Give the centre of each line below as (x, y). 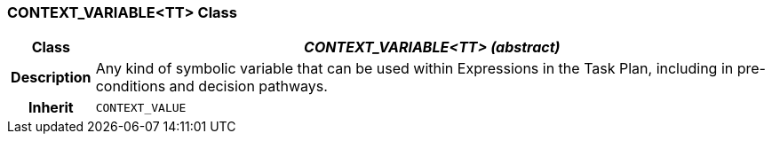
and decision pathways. (248, 86)
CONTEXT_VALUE (141, 107)
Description (51, 78)
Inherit (51, 108)
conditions (131, 86)
